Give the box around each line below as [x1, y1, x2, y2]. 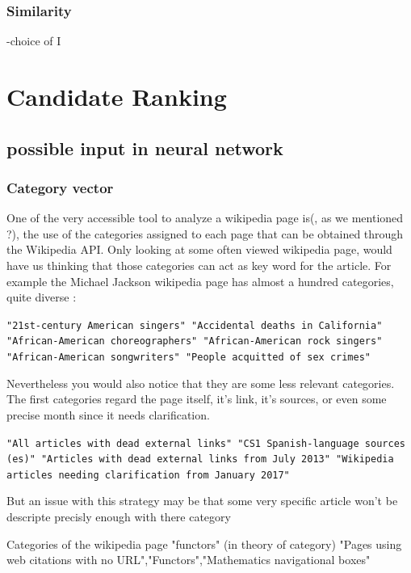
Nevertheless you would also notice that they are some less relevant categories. [6, 374, 395, 391]
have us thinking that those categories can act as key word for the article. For [6, 256, 392, 273]
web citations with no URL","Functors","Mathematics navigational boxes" [6, 551, 371, 568]
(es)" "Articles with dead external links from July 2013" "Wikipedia [6, 453, 394, 466]
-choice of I [6, 32, 61, 49]
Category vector [6, 177, 114, 197]
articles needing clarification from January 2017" [6, 469, 290, 481]
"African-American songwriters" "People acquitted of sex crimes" [6, 352, 371, 364]
